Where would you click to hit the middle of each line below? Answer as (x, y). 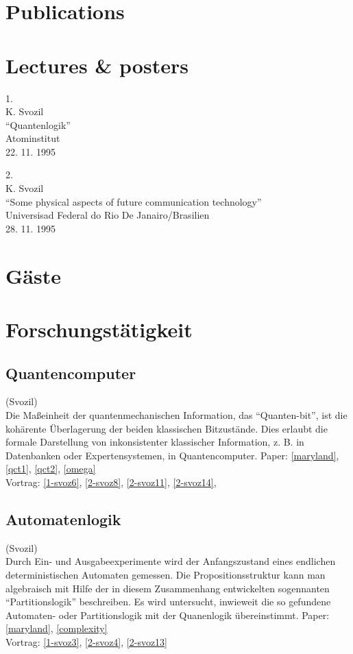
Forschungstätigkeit (99, 329)
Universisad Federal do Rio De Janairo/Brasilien (108, 215)
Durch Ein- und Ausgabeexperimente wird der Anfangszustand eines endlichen (171, 561)
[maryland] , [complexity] (57, 628)
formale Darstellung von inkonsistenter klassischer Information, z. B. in (155, 442)
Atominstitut (33, 138)
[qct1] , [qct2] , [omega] (51, 469)
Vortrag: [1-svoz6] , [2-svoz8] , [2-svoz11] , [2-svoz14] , (111, 482)
